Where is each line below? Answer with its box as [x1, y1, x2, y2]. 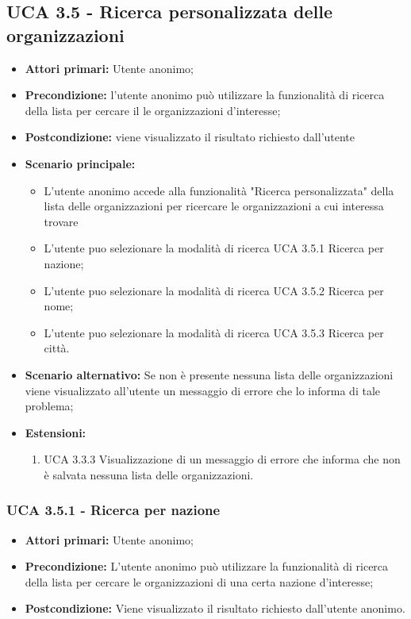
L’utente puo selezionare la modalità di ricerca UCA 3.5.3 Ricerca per [44, 324, 384, 340]
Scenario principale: [25, 155, 136, 171]
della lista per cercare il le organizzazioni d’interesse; [25, 102, 281, 118]
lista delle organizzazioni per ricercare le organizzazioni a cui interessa [44, 198, 384, 214]
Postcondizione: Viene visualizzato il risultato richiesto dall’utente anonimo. [25, 600, 405, 617]
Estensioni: [25, 424, 86, 440]
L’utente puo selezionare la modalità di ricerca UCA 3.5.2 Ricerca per [44, 282, 384, 298]
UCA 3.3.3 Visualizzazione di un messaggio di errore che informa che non [44, 451, 401, 467]
